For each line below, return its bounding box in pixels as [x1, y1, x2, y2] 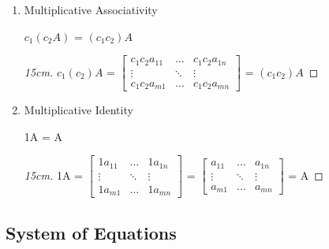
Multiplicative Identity [24, 102, 133, 118]
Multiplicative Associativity [24, 2, 158, 17]
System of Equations [6, 220, 177, 244]
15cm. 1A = [24, 166, 84, 183]
